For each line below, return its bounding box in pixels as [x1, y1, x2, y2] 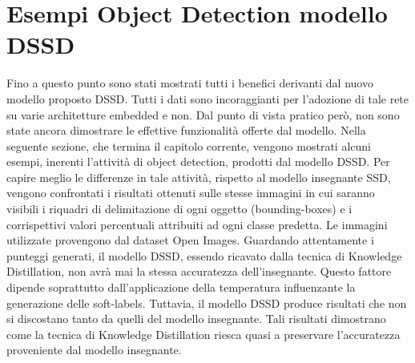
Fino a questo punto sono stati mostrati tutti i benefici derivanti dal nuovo [6, 75, 373, 91]
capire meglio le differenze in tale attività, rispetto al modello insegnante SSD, [6, 168, 391, 185]
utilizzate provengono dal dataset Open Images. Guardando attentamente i [6, 232, 374, 248]
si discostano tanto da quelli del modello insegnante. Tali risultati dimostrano [6, 310, 386, 327]
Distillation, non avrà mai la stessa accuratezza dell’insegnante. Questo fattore [6, 263, 392, 280]
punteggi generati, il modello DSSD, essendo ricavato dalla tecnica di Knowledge [6, 247, 402, 264]
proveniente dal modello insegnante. [6, 341, 182, 358]
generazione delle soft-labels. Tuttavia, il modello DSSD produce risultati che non [6, 294, 407, 311]
